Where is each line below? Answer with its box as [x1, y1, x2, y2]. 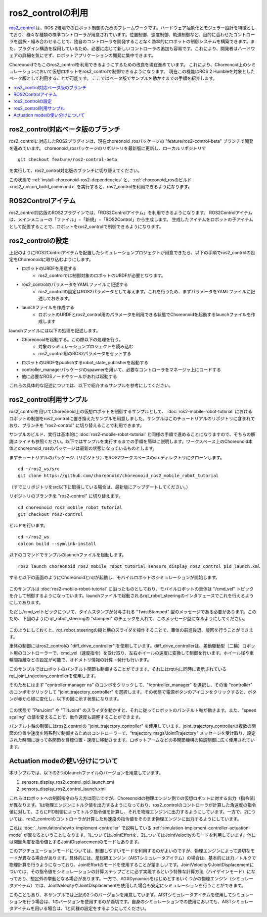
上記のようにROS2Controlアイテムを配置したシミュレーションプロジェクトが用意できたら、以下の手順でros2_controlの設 [9, 249, 255, 255]
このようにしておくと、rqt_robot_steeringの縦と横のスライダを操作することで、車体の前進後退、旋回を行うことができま [9, 627, 254, 633]
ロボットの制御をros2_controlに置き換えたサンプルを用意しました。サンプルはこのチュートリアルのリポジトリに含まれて [9, 415, 255, 421]
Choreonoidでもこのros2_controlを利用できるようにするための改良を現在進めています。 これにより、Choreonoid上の [9, 61, 247, 67]
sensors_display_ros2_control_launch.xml [21, 786, 106, 792]
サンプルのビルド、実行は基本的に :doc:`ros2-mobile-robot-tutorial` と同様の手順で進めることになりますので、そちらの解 [9, 432, 256, 437]
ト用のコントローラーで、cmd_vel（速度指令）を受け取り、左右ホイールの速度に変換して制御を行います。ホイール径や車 [9, 649, 254, 656]
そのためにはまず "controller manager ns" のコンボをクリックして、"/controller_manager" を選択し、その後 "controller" [9, 682, 253, 688]
